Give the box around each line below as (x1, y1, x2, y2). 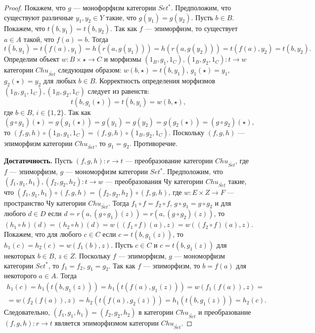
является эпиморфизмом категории (54, 318, 159, 328)
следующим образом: (58, 65, 122, 75)
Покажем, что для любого (4, 229, 82, 239)
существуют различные (4, 12, 74, 22)
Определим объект (4, 54, 59, 64)
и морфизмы (104, 54, 141, 64)
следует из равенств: (88, 85, 149, 96)
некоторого (4, 270, 37, 281)
